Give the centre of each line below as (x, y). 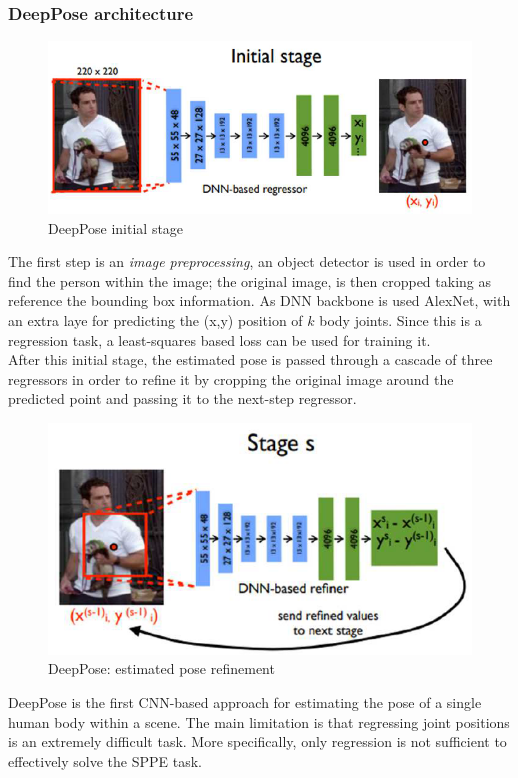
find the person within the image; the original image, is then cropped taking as (249, 280)
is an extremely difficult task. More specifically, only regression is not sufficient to (257, 741)
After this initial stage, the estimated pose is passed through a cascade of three (250, 359)
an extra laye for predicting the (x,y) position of (155, 320)
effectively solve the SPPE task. (105, 760)
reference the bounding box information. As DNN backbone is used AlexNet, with (259, 300)
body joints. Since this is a (400, 320)
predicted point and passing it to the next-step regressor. (182, 398)
